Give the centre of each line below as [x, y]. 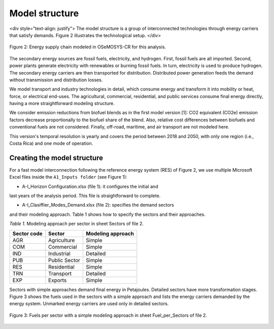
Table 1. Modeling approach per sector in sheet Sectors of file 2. [77, 224]
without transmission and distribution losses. [56, 80]
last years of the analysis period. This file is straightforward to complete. [85, 196]
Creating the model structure [56, 158]
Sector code [27, 234]
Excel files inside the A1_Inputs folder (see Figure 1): [68, 177]
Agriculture [62, 240]
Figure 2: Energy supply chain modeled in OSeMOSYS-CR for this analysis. [88, 47]
